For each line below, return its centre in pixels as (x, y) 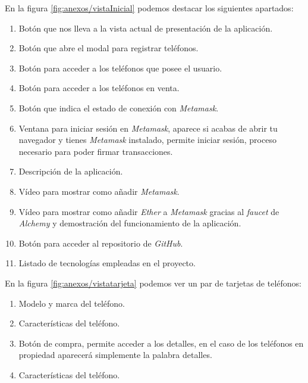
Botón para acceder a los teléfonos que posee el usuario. (120, 68)
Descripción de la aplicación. (71, 171)
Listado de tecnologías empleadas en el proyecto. (107, 263)
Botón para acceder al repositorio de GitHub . (101, 243)
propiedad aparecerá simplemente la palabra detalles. (115, 355)
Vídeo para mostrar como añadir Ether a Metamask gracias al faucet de (149, 211)
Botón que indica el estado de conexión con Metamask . (119, 108)
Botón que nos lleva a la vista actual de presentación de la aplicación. (146, 28)
